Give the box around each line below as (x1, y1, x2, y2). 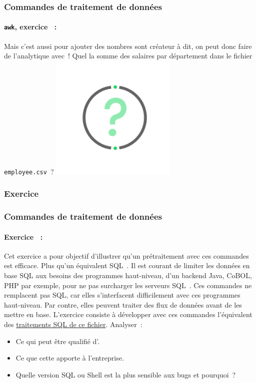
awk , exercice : (4, 21, 57, 32)
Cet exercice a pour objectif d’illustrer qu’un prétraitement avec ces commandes (4, 250, 249, 261)
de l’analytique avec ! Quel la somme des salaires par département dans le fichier (4, 50, 252, 61)
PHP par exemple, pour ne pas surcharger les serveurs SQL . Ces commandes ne (4, 280, 252, 290)
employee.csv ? (4, 166, 54, 176)
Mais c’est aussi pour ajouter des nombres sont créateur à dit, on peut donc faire (4, 40, 252, 51)
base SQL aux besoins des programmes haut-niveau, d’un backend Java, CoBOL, (4, 270, 252, 280)
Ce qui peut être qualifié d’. (15, 336, 100, 346)
